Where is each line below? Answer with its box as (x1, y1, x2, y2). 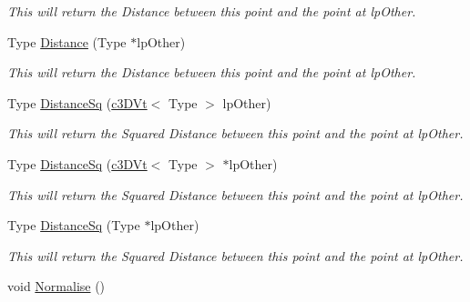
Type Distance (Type (7, 32, 127, 51)
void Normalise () (7, 277, 106, 296)
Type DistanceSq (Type (7, 216, 140, 235)
